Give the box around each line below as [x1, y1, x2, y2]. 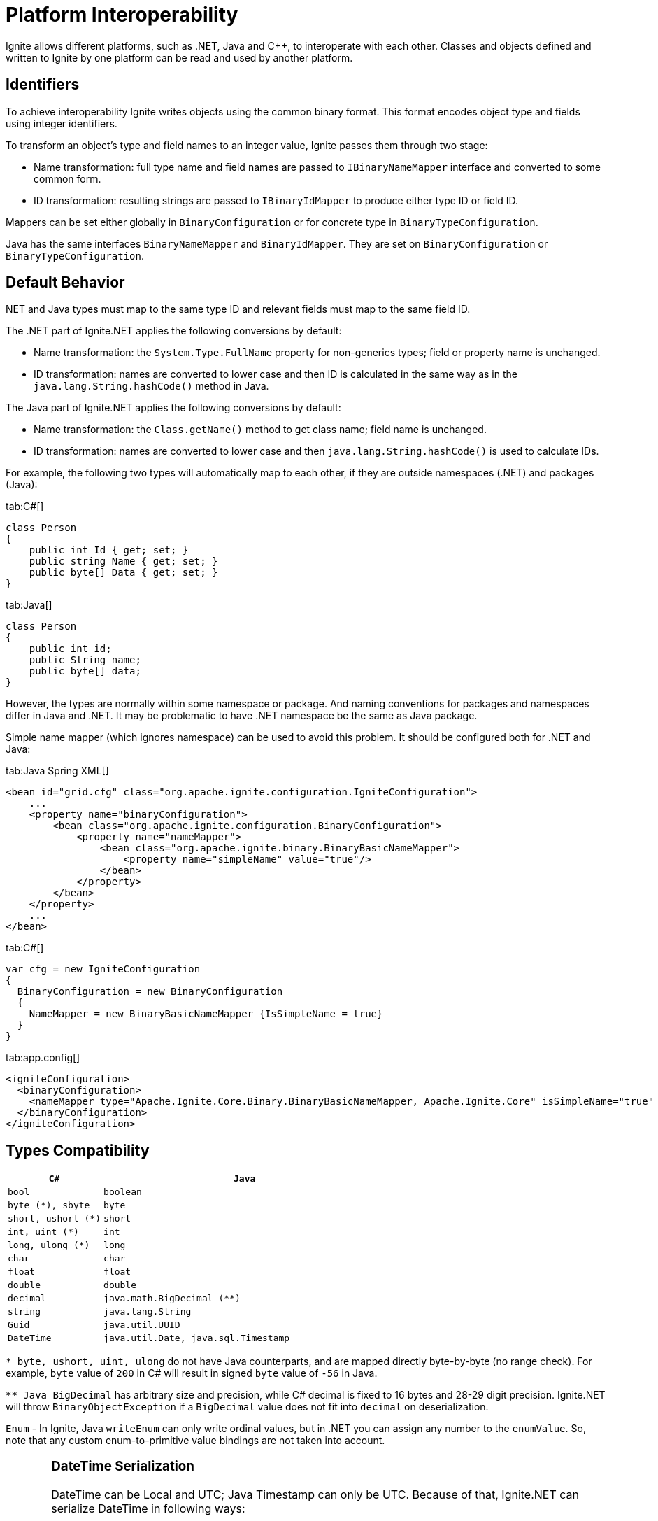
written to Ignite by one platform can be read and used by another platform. [6, 51, 353, 64]
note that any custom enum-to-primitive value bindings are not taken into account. [6, 1434, 385, 1447]
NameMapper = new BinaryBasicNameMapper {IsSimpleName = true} [29, 1008, 383, 1020]
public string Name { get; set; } [29, 556, 218, 567]
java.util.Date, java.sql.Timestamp [103, 1333, 290, 1344]
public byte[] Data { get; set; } [29, 567, 218, 579]
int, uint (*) [8, 1226, 79, 1238]
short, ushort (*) [8, 1213, 101, 1224]
